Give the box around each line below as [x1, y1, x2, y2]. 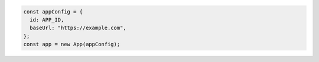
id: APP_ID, [30, 16, 64, 23]
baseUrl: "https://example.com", [30, 25, 126, 32]
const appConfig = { [23, 8, 83, 15]
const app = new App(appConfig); [23, 41, 121, 48]
